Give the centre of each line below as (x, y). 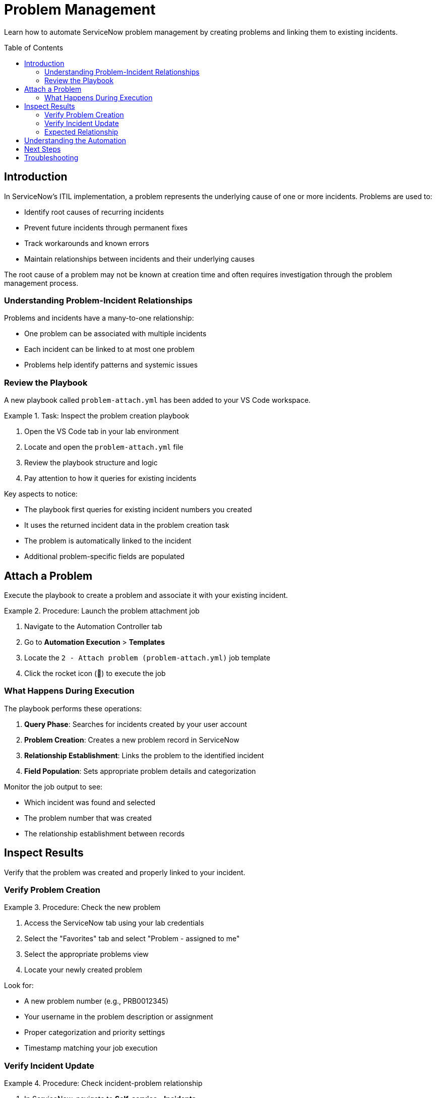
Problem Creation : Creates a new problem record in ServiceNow (132, 740)
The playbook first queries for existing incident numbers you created (138, 510)
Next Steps (43, 149)
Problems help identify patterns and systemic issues (111, 365)
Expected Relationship (81, 132)
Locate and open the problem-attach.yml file (104, 447)
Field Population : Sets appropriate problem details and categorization (140, 771)
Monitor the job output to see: (53, 786)
